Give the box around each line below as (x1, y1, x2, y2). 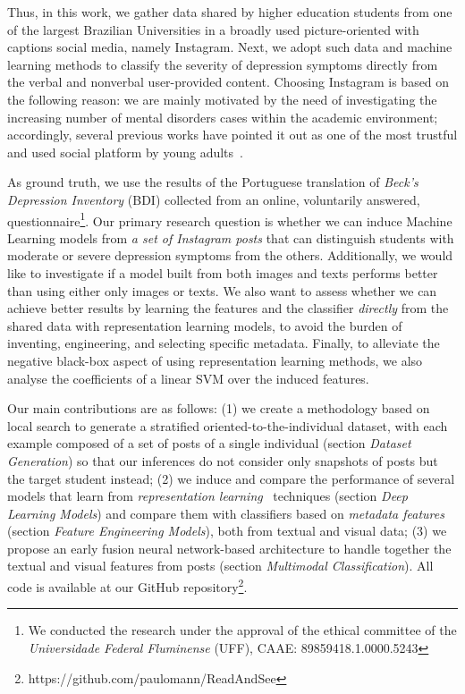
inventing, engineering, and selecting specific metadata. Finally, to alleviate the (7, 334, 440, 352)
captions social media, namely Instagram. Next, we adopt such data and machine (7, 38, 452, 56)
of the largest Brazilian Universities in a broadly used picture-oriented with (7, 20, 419, 38)
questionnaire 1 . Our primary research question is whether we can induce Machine (7, 208, 452, 230)
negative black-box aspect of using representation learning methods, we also (7, 351, 423, 369)
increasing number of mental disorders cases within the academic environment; (7, 107, 438, 126)
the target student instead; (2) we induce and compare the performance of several (7, 469, 455, 487)
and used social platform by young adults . (7, 142, 243, 161)
